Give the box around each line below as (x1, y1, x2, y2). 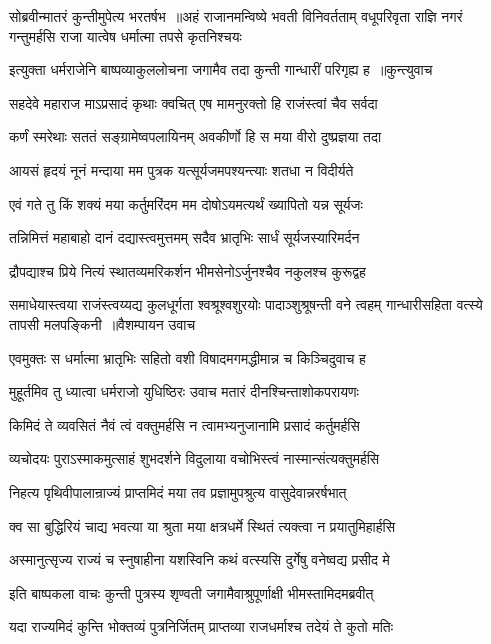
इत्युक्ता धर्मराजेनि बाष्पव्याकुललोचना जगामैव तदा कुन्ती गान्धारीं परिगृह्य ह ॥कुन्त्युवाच (9, 59, 433, 80)
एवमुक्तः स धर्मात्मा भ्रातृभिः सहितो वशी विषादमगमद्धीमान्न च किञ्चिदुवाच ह (9, 347, 366, 368)
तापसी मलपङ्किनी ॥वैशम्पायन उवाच (9, 313, 196, 334)
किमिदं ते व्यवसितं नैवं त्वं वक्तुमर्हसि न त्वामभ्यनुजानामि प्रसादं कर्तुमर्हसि (9, 414, 360, 435)
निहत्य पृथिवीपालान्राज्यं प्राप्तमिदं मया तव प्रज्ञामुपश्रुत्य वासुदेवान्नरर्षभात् (9, 481, 347, 502)
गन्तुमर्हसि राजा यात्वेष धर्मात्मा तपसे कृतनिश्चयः (9, 25, 242, 46)
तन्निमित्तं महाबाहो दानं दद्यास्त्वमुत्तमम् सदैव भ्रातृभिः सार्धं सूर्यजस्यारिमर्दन (9, 227, 360, 248)
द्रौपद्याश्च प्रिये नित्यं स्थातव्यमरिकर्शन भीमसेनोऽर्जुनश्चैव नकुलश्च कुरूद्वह (9, 260, 366, 281)
